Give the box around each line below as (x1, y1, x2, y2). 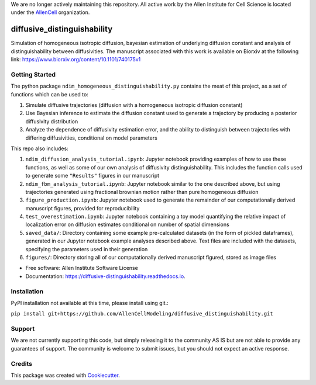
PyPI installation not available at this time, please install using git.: (11, 299, 169, 306)
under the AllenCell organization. (11, 9, 90, 16)
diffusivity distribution (25, 117, 78, 125)
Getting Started (11, 70, 56, 78)
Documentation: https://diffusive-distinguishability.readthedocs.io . (25, 272, 186, 280)
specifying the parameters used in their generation (25, 245, 148, 252)
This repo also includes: (11, 145, 68, 152)
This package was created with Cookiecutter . (11, 372, 120, 379)
